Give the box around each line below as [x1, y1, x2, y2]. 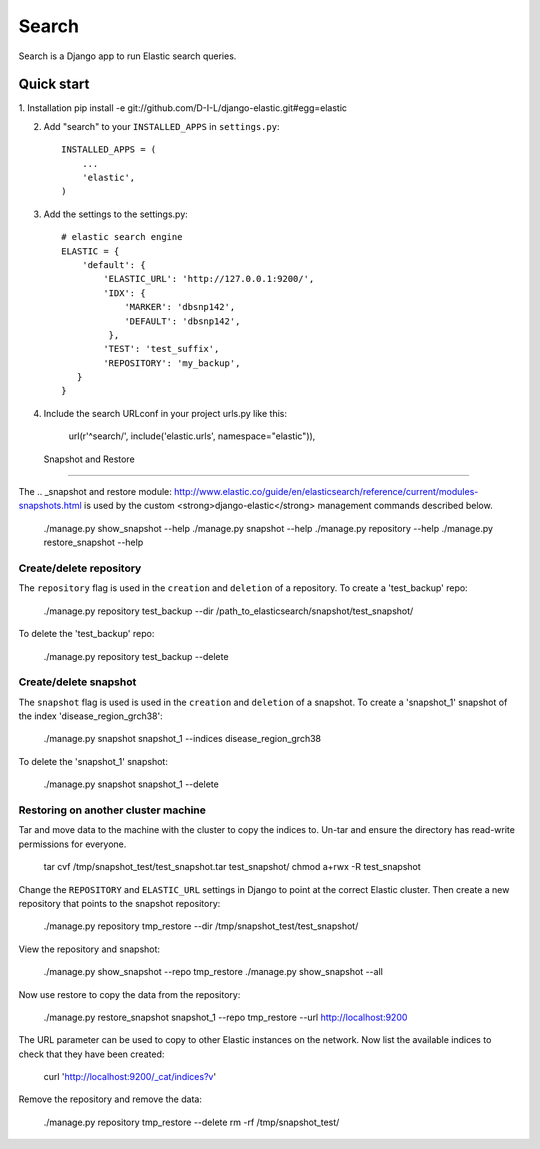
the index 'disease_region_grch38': [18, 710, 164, 722]
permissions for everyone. [18, 838, 127, 850]
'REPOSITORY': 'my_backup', [103, 357, 241, 369]
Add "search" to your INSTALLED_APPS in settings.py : [43, 120, 280, 132]
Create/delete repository [18, 561, 142, 575]
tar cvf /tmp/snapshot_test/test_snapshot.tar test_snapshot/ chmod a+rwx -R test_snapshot [43, 861, 422, 873]
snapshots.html [18, 500, 82, 512]
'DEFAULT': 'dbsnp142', [124, 315, 241, 327]
